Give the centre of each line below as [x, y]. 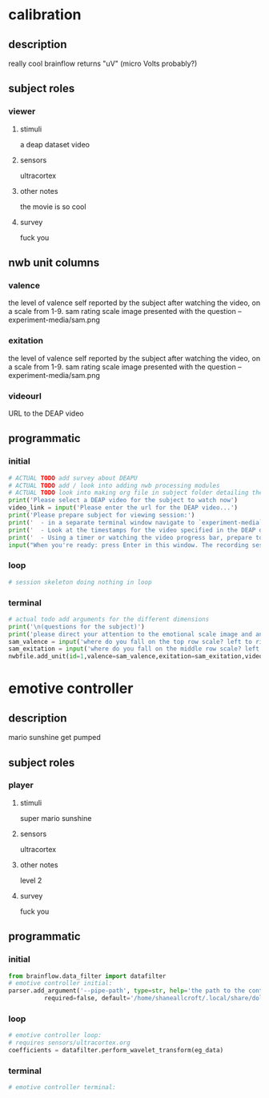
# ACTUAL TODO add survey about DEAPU [73, 478]
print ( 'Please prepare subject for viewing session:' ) [102, 515]
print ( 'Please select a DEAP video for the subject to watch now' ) [123, 501]
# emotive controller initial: [60, 983]
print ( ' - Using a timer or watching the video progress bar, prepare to [136, 537]
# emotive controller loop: [55, 1036]
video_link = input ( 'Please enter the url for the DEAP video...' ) [123, 508]
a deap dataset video [55, 144]
